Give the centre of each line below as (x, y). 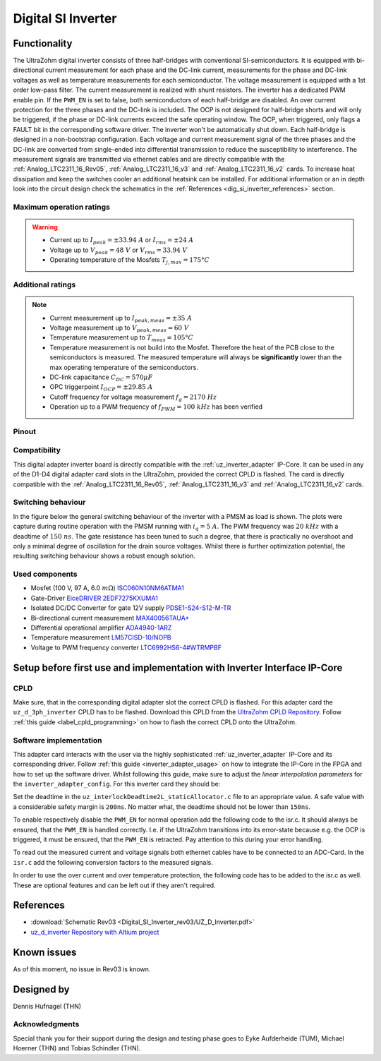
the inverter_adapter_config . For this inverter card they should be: (117, 784)
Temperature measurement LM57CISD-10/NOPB (101, 637)
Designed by (41, 989)
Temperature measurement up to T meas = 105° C (122, 338)
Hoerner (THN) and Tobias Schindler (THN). (77, 1048)
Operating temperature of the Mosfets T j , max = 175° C (129, 261)
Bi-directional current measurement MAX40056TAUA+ (110, 618)
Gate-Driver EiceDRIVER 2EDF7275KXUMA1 (94, 598)
